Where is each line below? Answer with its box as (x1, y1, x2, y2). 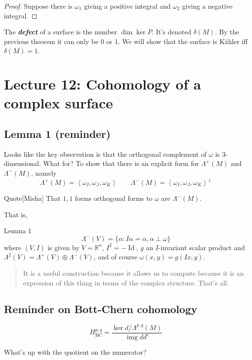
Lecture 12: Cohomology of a (4, 74, 201, 94)
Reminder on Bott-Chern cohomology (4, 301, 197, 316)
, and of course (94, 252, 138, 262)
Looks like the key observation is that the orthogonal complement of (4, 149, 207, 159)
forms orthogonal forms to (75, 193, 153, 203)
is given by (47, 242, 79, 252)
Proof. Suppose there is (4, 1, 73, 11)
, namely (31, 167, 57, 178)
